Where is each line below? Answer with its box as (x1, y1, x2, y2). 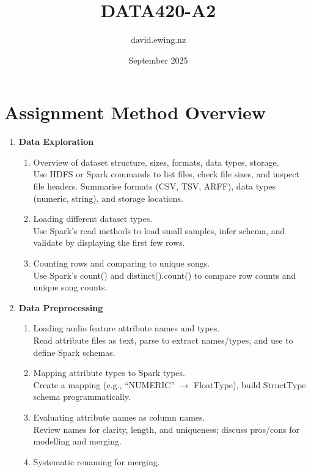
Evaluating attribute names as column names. (33, 410, 205, 423)
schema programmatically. (33, 390, 131, 403)
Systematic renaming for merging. (33, 455, 160, 468)
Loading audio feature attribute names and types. (33, 322, 220, 334)
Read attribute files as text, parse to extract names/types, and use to (33, 333, 293, 346)
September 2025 (128, 53, 188, 66)
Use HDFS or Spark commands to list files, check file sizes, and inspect (33, 168, 299, 180)
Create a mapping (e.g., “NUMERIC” (33, 378, 175, 391)
